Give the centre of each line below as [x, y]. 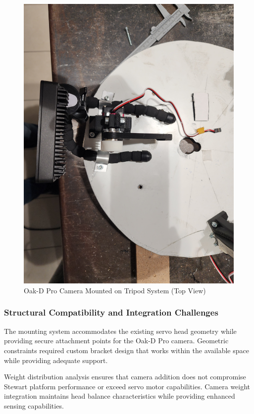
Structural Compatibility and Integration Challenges [111, 312]
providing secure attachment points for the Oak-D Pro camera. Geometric [116, 341]
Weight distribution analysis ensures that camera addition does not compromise [125, 377]
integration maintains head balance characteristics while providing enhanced [120, 396]
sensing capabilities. [34, 405]
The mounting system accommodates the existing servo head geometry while [120, 331]
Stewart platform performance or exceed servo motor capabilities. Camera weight [127, 386]
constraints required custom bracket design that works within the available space [127, 350]
